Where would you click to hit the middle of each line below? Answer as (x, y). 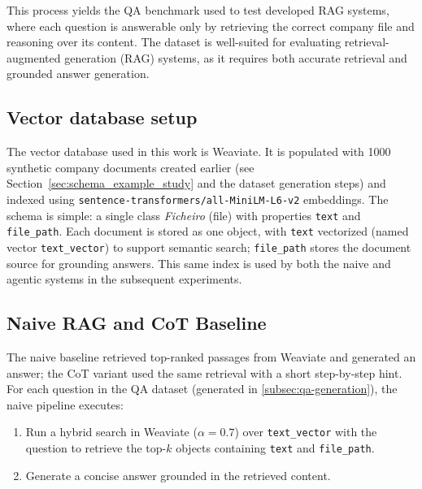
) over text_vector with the (306, 432)
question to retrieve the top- (96, 448)
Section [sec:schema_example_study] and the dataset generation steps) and (196, 183)
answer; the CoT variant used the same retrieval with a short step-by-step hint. (204, 372)
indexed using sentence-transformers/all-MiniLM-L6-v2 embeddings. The (198, 199)
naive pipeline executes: (65, 404)
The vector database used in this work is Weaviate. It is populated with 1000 (199, 151)
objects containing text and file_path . (275, 448)
